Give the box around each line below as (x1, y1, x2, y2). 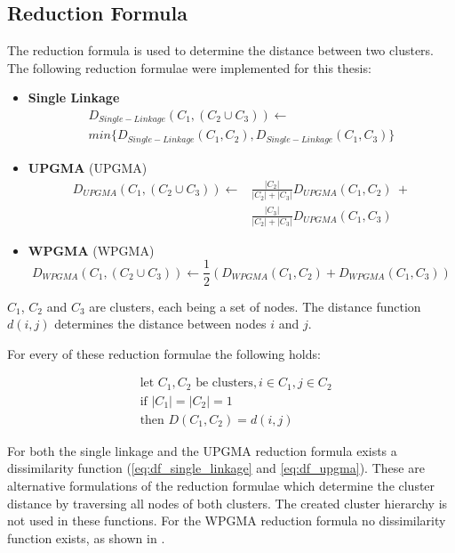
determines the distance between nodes (54, 314, 267, 333)
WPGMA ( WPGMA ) (28, 240, 155, 259)
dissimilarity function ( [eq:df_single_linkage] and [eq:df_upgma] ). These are (7, 459, 425, 477)
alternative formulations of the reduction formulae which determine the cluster (7, 476, 435, 495)
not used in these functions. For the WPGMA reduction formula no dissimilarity (7, 511, 446, 530)
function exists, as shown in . (7, 528, 165, 547)
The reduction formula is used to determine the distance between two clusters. (7, 41, 434, 60)
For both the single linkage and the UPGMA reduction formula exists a (7, 441, 397, 459)
